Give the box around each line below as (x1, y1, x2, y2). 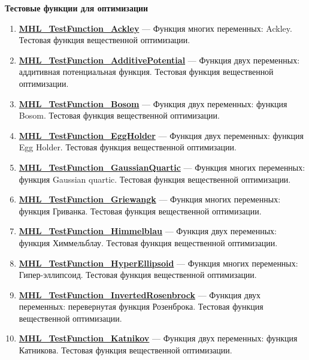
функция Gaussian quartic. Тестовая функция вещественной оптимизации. (19, 173, 291, 185)
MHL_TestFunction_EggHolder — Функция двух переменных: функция (19, 129, 304, 141)
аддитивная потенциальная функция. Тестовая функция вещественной (19, 65, 274, 78)
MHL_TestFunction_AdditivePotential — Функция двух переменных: (19, 53, 300, 66)
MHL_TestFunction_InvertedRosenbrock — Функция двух (19, 288, 261, 301)
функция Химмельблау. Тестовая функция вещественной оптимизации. (19, 236, 278, 249)
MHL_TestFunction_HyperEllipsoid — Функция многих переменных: (19, 256, 298, 269)
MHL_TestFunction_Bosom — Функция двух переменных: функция (19, 97, 287, 110)
